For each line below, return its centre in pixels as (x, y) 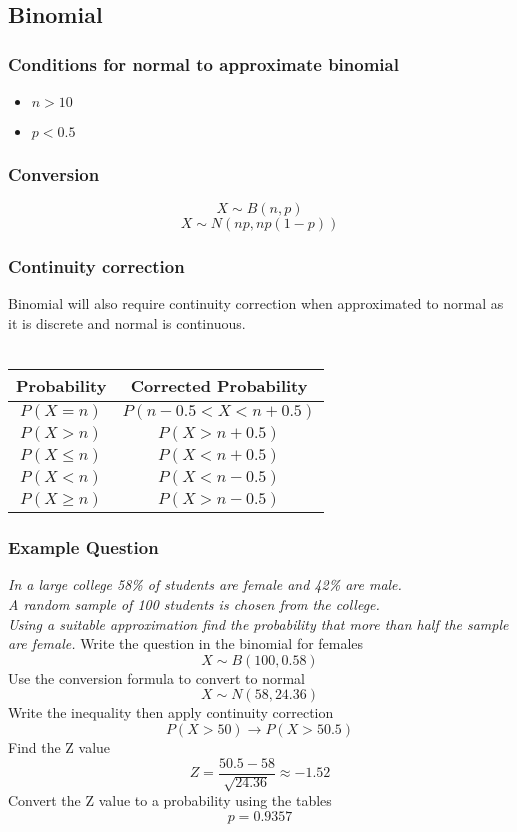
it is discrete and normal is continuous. (127, 323)
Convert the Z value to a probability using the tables (170, 800)
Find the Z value (59, 747)
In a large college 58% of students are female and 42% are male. (205, 584)
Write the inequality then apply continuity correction (171, 712)
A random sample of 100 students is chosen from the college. (194, 604)
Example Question (83, 547)
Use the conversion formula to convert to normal (157, 677)
